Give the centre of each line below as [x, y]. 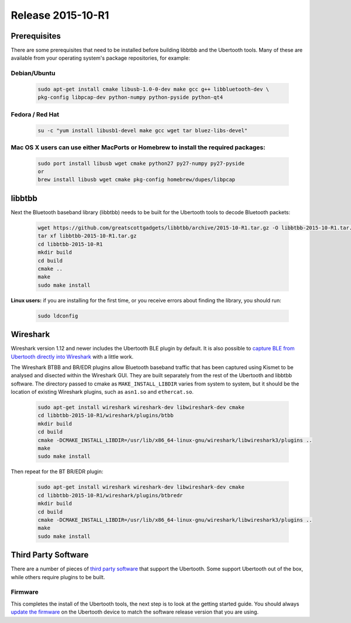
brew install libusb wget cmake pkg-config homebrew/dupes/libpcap [137, 180]
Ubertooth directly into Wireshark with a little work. [72, 356]
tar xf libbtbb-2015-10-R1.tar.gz [87, 236]
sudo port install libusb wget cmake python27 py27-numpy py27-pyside [141, 163]
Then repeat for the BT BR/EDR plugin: [57, 471]
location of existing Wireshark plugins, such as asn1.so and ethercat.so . [102, 392]
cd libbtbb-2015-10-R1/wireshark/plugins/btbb [106, 416]
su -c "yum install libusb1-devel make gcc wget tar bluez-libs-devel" [143, 130]
